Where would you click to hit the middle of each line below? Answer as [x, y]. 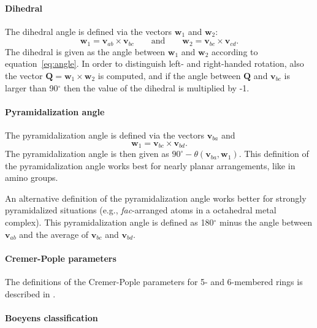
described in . [30, 293]
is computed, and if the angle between [169, 76]
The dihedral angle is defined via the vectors [89, 31]
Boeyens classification [52, 317]
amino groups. [32, 177]
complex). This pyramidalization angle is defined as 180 [109, 222]
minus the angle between [266, 222]
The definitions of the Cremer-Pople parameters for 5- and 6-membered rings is [154, 282]
